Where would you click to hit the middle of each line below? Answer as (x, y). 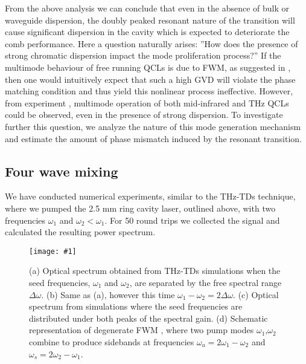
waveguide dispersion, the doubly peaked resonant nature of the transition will (150, 20)
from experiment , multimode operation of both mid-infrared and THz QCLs (147, 102)
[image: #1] (53, 251)
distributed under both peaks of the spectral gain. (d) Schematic (148, 318)
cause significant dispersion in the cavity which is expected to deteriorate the (147, 32)
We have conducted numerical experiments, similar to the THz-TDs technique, (150, 196)
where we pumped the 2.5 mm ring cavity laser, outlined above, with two (140, 208)
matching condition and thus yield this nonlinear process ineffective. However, (149, 91)
